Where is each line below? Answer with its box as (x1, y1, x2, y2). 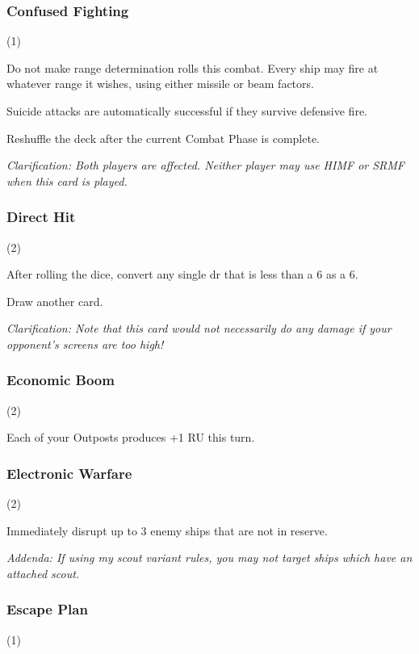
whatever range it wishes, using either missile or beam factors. (6, 75, 314, 92)
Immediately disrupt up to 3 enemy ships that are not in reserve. (6, 522, 328, 539)
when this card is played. (6, 172, 128, 189)
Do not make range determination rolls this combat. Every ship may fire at (6, 59, 379, 76)
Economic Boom (6, 370, 115, 390)
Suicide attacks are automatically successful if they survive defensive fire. (6, 103, 368, 119)
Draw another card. (6, 292, 103, 309)
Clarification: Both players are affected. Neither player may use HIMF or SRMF (6, 157, 404, 174)
